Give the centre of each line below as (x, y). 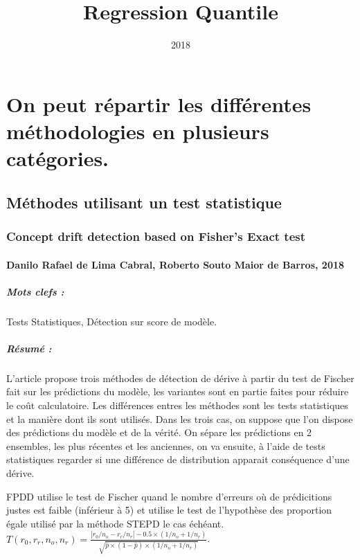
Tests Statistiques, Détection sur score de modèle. (112, 321)
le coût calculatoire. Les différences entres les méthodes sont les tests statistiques (177, 405)
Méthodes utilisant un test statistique (144, 202)
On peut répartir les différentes (159, 103)
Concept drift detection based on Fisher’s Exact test (156, 236)
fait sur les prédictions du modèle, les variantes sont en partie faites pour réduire (178, 391)
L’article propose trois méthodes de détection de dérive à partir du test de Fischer (180, 378)
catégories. (58, 158)
